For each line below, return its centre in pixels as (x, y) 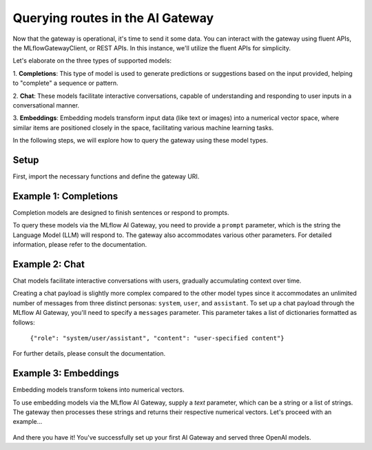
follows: (24, 322)
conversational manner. (46, 105)
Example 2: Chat (49, 264)
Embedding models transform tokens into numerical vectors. (99, 390)
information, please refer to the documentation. (80, 245)
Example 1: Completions (65, 196)
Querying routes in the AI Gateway (113, 18)
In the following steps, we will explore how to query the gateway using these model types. (140, 141)
